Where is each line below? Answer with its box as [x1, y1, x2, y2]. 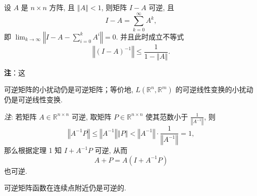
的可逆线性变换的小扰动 [175, 84, 253, 95]
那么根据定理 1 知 [4, 145, 62, 155]
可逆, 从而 [94, 145, 128, 155]
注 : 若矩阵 [4, 111, 37, 122]
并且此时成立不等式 [120, 31, 184, 42]
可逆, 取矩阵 [71, 111, 112, 122]
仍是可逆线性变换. [4, 94, 63, 105]
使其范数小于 [145, 111, 188, 122]
